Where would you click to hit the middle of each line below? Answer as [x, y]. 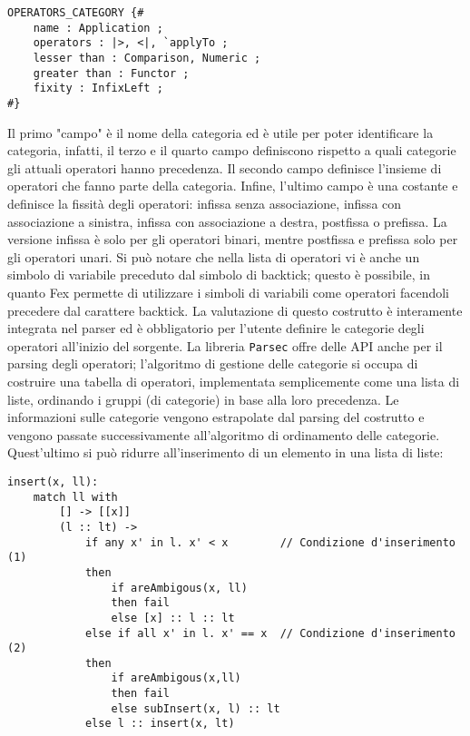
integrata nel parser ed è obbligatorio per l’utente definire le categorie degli [216, 328]
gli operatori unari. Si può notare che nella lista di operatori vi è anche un [214, 256]
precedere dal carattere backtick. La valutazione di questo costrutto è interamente [235, 310]
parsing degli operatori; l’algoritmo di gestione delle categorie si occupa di [213, 363]
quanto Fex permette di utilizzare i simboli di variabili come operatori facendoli [228, 292]
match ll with [75, 497]
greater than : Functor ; [111, 73]
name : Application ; [98, 28]
